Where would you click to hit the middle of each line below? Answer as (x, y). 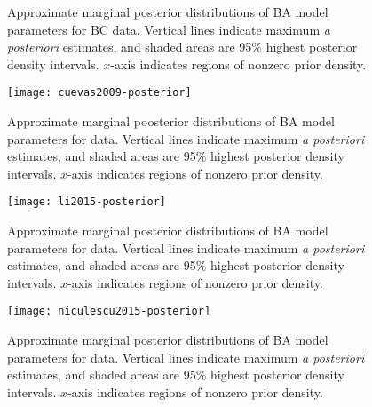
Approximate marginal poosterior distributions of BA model (171, 121)
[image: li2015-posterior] (87, 202)
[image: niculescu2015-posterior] (109, 311)
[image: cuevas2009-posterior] (99, 93)
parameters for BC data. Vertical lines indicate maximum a (169, 29)
